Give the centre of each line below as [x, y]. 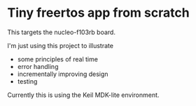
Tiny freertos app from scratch [99, 13]
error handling [38, 66]
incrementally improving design [63, 74]
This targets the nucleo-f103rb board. [61, 32]
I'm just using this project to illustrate [61, 45]
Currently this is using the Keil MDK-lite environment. [83, 95]
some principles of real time [57, 59]
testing [27, 81]
